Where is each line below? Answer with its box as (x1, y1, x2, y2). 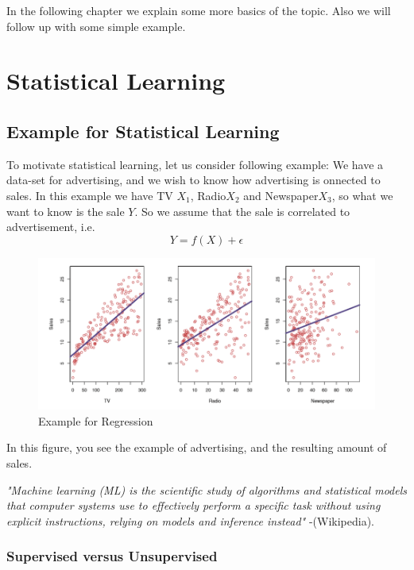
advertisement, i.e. (6, 218, 95, 235)
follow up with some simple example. (6, 17, 186, 34)
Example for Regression (38, 412, 153, 429)
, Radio (190, 187, 226, 203)
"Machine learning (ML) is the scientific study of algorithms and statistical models (6, 481, 407, 498)
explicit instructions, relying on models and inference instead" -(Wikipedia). (6, 512, 374, 529)
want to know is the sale (6, 202, 125, 219)
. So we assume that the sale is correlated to (134, 202, 350, 219)
